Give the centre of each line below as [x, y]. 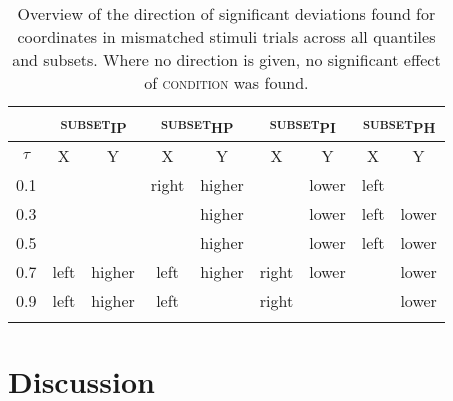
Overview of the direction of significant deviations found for [226, 13]
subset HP [197, 124]
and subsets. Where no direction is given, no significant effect [226, 59]
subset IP [93, 124]
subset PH [399, 124]
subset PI [302, 124]
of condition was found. [226, 82]
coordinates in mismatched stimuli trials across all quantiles [226, 36]
